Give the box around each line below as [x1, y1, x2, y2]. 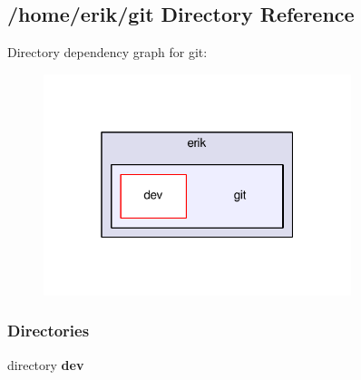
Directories [7, 319, 90, 342]
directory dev [7, 355, 84, 374]
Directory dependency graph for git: [7, 43, 208, 62]
